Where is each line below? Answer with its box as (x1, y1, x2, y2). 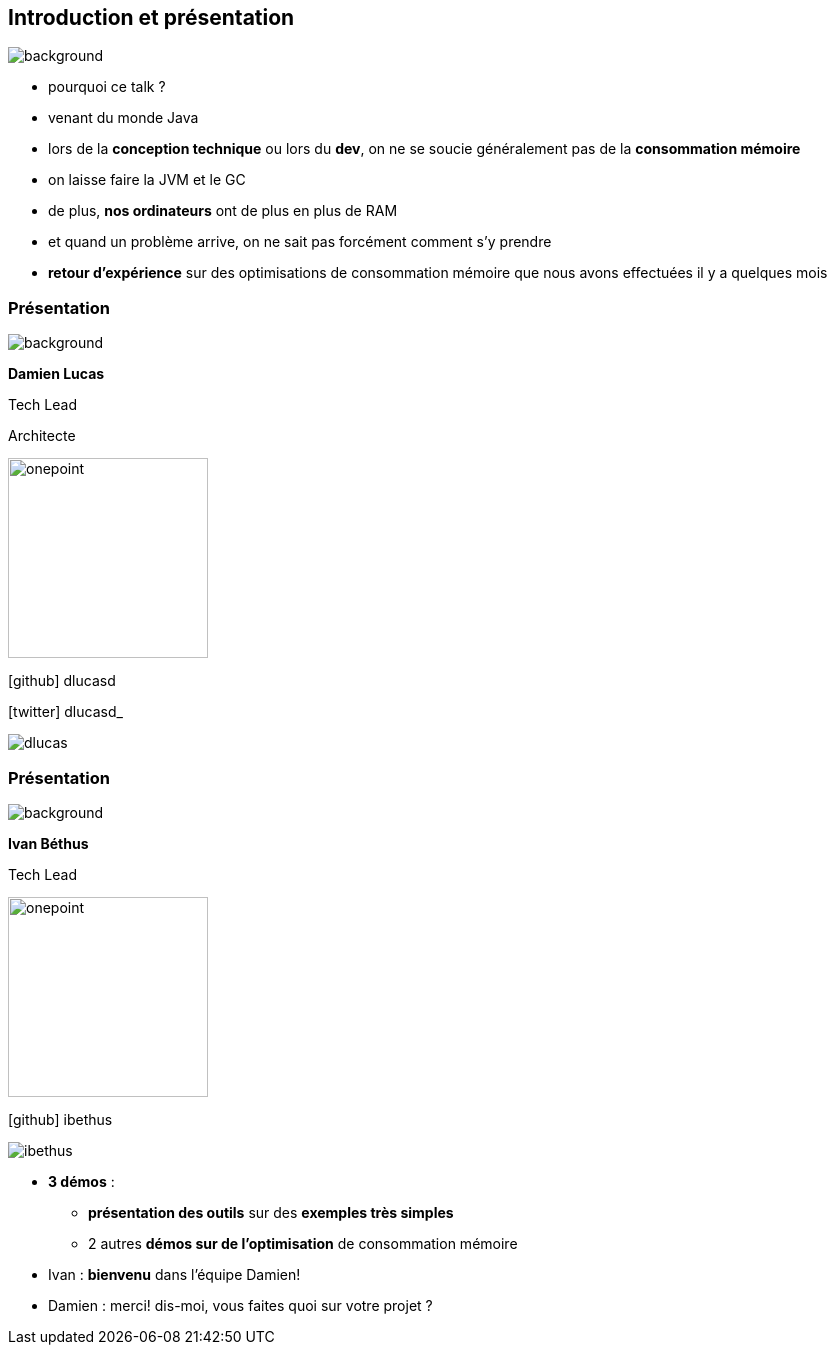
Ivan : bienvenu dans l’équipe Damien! (48, 1265, 301, 1283)
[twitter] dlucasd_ (8, 703, 123, 721)
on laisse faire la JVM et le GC (48, 171, 246, 189)
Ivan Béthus (8, 834, 89, 852)
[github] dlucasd (8, 672, 116, 690)
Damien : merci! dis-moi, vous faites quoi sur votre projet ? (48, 1296, 433, 1314)
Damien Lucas (8, 365, 105, 383)
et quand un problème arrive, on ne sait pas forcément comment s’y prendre (48, 233, 552, 251)
